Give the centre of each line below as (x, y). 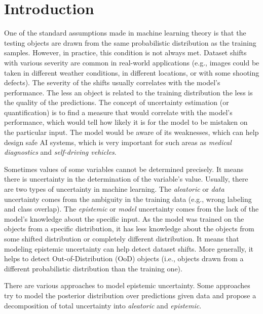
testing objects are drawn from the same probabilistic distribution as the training (130, 42)
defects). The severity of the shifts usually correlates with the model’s (112, 82)
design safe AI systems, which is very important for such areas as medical (118, 142)
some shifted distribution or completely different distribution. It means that (122, 238)
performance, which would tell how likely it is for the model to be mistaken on (126, 122)
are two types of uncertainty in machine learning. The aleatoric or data (114, 189)
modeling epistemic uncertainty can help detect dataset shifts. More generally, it (129, 248)
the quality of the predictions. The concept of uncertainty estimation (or (117, 102)
